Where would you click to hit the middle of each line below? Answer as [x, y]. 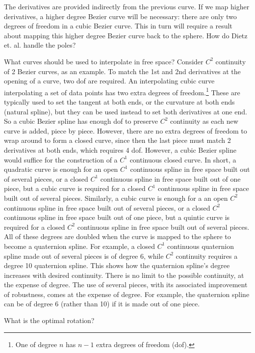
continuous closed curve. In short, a [183, 159]
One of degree [36, 344]
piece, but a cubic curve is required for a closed [75, 188]
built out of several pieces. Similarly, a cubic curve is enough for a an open [116, 198]
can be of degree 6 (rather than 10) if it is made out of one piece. [102, 304]
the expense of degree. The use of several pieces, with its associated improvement [126, 285]
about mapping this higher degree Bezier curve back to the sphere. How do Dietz [126, 35]
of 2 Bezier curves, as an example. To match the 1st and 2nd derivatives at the [122, 71]
